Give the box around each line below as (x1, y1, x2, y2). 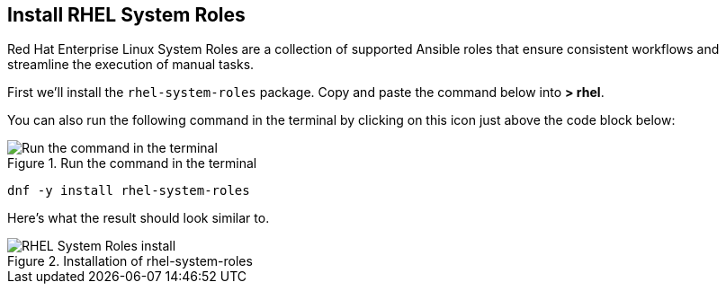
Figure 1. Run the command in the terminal (7, 155, 257, 172)
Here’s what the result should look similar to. (7, 210, 270, 226)
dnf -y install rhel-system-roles (7, 183, 250, 198)
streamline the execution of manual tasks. (7, 57, 255, 73)
